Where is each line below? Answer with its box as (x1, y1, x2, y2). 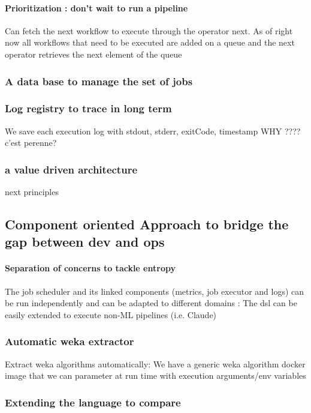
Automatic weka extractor (5, 334, 134, 349)
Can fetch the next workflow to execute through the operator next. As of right (5, 24, 293, 37)
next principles (5, 185, 59, 198)
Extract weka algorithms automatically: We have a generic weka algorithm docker (5, 357, 306, 370)
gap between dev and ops (5, 232, 165, 251)
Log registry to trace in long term (5, 101, 172, 116)
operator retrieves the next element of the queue (5, 47, 182, 60)
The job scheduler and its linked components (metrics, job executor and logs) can (5, 285, 304, 297)
